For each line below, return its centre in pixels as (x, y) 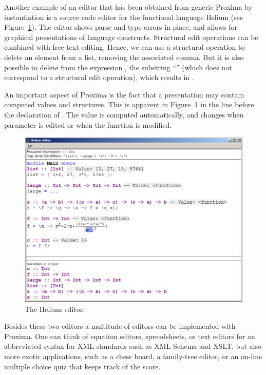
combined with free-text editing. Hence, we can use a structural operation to (125, 47)
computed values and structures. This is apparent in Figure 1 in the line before (129, 104)
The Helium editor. (55, 309)
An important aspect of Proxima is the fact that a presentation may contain (124, 94)
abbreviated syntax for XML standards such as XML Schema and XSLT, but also (133, 346)
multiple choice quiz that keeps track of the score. (82, 366)
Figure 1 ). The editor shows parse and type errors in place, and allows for (121, 27)
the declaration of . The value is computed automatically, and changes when (124, 114)
